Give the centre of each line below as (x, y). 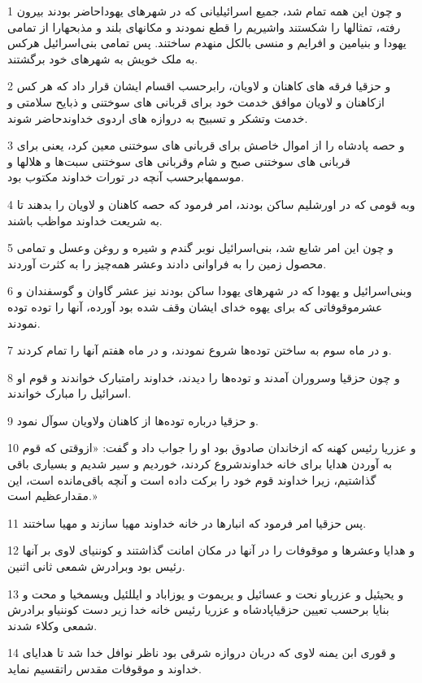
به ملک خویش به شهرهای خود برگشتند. (103, 58)
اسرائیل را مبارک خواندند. (70, 393)
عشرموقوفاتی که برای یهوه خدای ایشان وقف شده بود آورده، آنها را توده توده (195, 306)
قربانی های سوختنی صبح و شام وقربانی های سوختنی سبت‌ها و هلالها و (179, 161)
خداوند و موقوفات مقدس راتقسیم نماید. (104, 668)
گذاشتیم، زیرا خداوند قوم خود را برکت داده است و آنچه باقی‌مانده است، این (192, 479)
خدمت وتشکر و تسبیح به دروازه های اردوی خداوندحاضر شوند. (158, 117)
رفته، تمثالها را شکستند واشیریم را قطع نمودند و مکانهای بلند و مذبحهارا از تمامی (204, 26)
